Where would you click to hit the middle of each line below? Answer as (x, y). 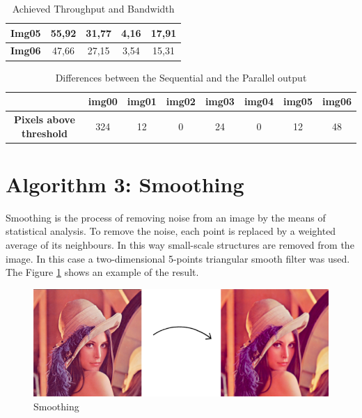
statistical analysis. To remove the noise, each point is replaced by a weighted (171, 231)
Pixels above (45, 119)
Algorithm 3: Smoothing (125, 184)
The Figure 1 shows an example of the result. (102, 272)
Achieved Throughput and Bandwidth (93, 8)
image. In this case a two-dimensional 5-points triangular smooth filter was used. (178, 258)
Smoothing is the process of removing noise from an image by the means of (166, 217)
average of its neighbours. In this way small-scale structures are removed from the (180, 244)
